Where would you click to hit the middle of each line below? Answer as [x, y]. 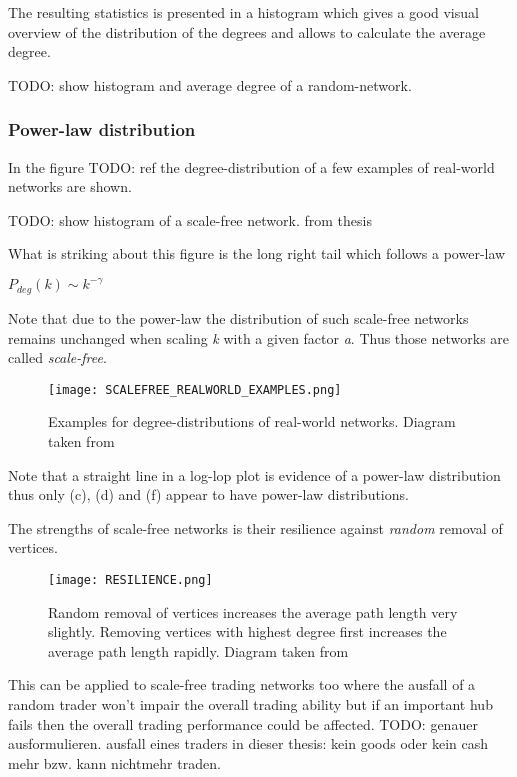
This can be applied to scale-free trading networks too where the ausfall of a [242, 684]
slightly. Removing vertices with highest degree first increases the [247, 631]
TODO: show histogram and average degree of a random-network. [210, 84]
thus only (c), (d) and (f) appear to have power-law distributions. [208, 494]
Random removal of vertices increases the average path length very [253, 611]
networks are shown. [70, 186]
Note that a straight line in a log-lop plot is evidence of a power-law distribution [254, 474]
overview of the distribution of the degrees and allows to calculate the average [247, 31]
